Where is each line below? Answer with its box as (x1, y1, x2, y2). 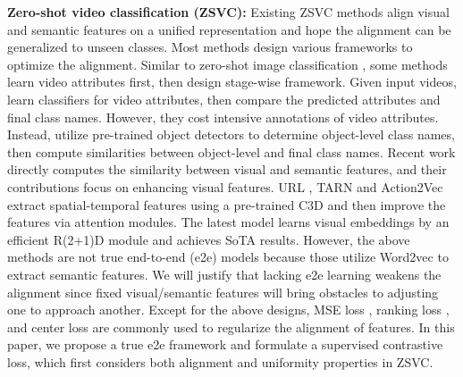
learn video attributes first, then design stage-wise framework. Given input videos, (7, 72, 457, 91)
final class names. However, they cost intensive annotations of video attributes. (7, 107, 439, 126)
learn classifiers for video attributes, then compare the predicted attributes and (7, 89, 441, 108)
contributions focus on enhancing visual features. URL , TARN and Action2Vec (7, 177, 443, 196)
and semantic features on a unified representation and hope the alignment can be (7, 20, 451, 38)
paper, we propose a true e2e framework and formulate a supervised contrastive (7, 335, 443, 354)
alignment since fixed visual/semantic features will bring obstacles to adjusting (7, 282, 439, 301)
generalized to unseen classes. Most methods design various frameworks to (7, 38, 413, 56)
